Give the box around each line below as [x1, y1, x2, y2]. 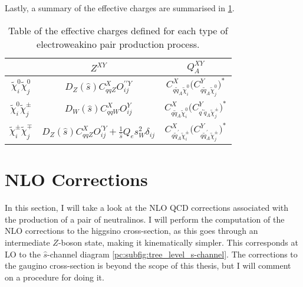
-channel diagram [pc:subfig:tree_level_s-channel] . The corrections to [47, 247, 298, 260]
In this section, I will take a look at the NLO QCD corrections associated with [5, 201, 289, 214]
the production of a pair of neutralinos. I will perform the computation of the [5, 213, 285, 225]
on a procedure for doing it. [5, 270, 104, 283]
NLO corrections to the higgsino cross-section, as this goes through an [5, 224, 258, 237]
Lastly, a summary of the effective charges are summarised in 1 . [5, 2, 235, 14]
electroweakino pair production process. [37, 37, 200, 51]
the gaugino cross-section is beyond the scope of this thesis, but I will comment [5, 259, 291, 272]
